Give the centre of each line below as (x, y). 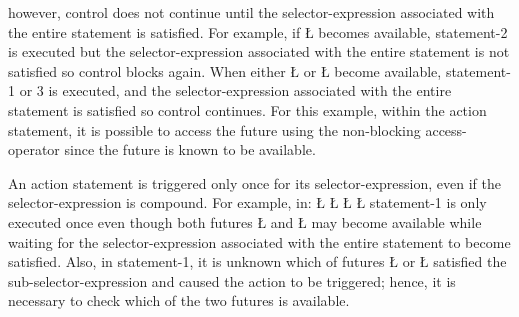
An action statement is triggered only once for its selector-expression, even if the (254, 182)
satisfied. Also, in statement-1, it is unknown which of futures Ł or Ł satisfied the (257, 261)
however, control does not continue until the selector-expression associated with (251, 12)
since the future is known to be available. (190, 149)
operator (34, 149)
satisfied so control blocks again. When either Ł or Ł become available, (225, 70)
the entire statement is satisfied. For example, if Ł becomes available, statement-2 (258, 31)
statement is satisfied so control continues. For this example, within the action (247, 109)
